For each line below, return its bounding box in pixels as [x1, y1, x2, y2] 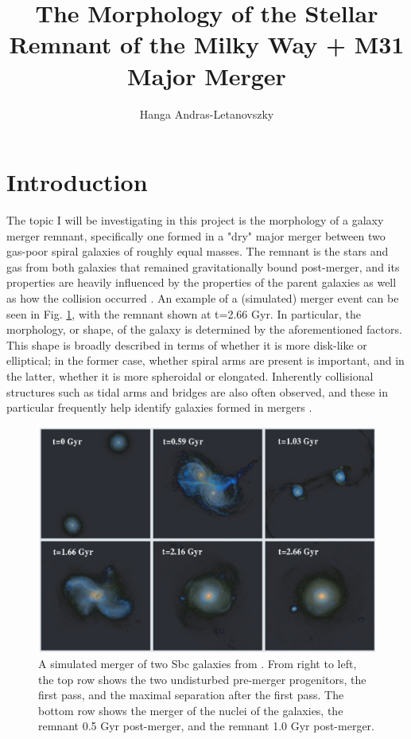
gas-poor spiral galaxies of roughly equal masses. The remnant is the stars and [6, 243, 389, 260]
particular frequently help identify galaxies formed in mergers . [6, 399, 312, 416]
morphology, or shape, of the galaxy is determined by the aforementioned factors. [6, 321, 402, 338]
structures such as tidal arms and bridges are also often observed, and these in [6, 383, 389, 400]
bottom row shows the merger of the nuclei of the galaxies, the [38, 702, 343, 718]
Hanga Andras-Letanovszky [139, 105, 274, 122]
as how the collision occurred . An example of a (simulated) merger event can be [6, 290, 399, 306]
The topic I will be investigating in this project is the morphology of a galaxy [6, 212, 384, 229]
